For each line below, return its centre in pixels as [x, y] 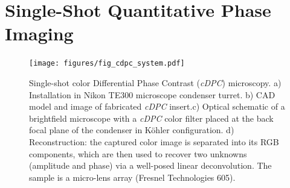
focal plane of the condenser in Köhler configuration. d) [132, 130]
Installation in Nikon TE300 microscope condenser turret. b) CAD [152, 94]
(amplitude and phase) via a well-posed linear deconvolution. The [150, 165]
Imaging [39, 33]
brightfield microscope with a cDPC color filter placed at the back [151, 118]
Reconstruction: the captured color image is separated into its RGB [154, 141]
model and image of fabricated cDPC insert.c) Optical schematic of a [157, 106]
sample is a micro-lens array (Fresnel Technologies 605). [132, 177]
